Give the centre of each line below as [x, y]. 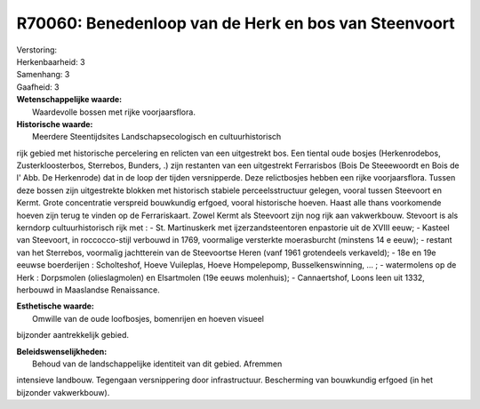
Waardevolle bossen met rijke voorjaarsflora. [114, 112]
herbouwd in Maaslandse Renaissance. [88, 290]
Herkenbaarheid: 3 [51, 61]
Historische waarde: [55, 124]
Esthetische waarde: [56, 306]
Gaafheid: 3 [38, 87]
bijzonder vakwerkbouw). [63, 392]
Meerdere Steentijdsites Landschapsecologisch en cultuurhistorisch [157, 137]
